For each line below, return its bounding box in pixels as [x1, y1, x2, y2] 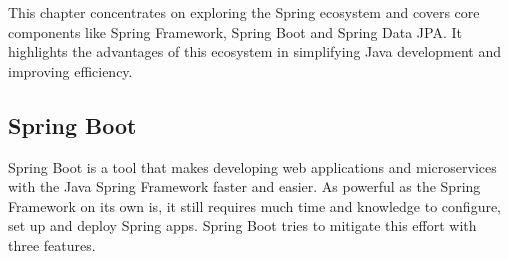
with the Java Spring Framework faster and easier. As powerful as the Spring [8, 176, 481, 197]
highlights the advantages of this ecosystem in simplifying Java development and [8, 41, 501, 62]
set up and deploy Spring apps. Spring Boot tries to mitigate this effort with [8, 215, 477, 236]
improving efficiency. [8, 60, 133, 81]
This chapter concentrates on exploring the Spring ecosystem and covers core [8, 2, 480, 22]
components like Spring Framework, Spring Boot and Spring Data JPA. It [8, 21, 462, 42]
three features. [8, 234, 96, 255]
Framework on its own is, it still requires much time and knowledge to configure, [8, 195, 502, 216]
